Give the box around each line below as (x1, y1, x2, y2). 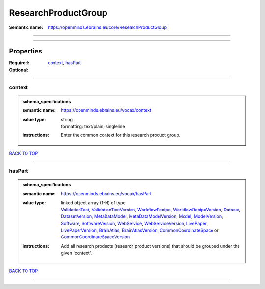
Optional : (9, 67, 29, 73)
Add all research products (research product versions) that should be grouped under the (61, 243, 240, 249)
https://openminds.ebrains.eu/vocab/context (61, 107, 152, 113)
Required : (9, 60, 29, 66)
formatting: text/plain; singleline (61, 123, 125, 129)
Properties (9, 47, 42, 55)
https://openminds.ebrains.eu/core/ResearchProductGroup (48, 25, 167, 30)
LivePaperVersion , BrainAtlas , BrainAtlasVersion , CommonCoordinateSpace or (61, 227, 219, 233)
